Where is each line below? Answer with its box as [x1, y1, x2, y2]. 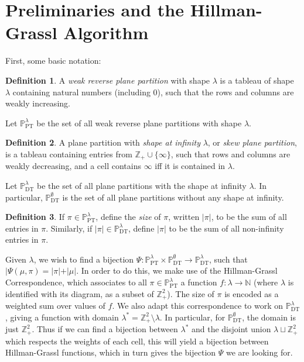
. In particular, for [159, 311, 226, 323]
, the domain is [242, 311, 296, 323]
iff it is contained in [155, 160, 226, 172]
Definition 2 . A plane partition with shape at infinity [5, 136, 200, 149]
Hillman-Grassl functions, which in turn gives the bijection [5, 346, 216, 358]
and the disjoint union [191, 323, 271, 335]
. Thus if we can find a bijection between [32, 323, 178, 335]
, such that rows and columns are [170, 147, 291, 160]
